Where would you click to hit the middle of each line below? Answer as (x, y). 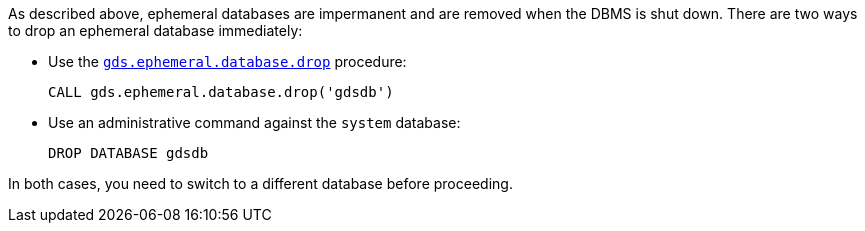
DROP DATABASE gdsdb (128, 153)
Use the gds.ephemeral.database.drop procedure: (227, 61)
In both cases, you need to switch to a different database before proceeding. (260, 183)
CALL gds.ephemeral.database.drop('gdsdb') (221, 92)
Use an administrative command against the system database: (254, 122)
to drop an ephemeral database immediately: (155, 30)
